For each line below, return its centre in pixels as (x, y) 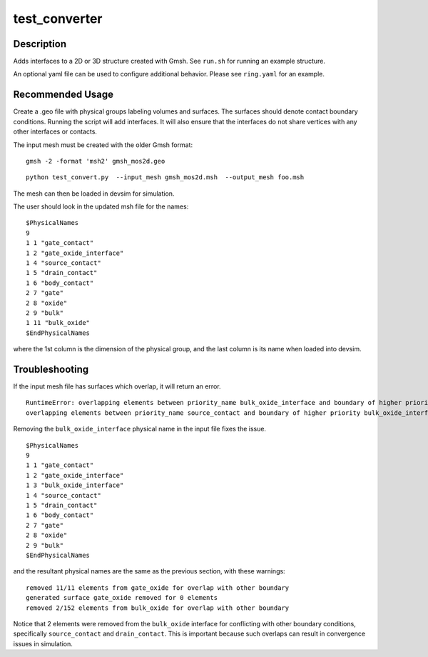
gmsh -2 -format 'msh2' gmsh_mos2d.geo (96, 161)
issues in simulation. (43, 643)
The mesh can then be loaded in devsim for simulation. (94, 194)
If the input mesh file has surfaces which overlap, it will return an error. (117, 386)
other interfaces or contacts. (55, 131)
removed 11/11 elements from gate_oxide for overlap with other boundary (158, 588)
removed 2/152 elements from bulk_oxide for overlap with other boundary (158, 608)
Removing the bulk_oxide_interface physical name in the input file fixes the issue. (140, 429)
